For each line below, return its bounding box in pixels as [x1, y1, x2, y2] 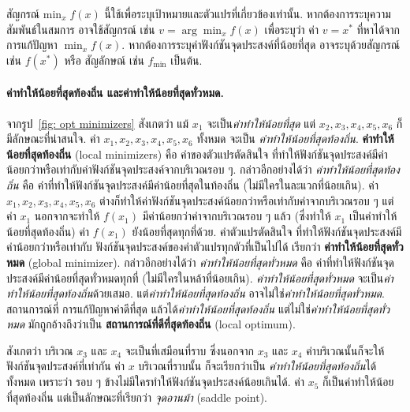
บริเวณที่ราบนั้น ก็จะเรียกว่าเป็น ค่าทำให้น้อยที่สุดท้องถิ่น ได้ [138, 358, 377, 374]
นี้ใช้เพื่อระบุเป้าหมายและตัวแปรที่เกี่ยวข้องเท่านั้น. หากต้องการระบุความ [104, 6, 391, 21]
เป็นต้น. [170, 51, 203, 68]
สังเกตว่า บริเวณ [6, 342, 73, 358]
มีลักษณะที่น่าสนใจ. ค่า [6, 130, 100, 147]
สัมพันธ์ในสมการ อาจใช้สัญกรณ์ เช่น [6, 21, 155, 37]
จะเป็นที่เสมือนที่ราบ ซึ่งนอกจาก [125, 342, 255, 358]
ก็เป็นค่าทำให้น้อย [322, 373, 394, 390]
